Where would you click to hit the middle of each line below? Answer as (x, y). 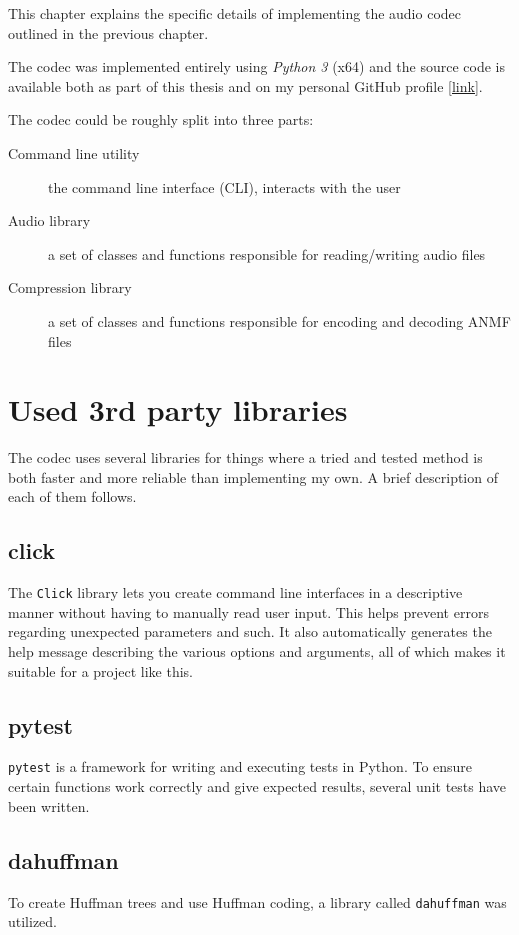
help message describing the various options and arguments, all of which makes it (257, 651)
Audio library (49, 220)
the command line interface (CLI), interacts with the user (224, 186)
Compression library (70, 287)
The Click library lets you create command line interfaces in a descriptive (235, 592)
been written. (49, 805)
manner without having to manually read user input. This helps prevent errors (248, 611)
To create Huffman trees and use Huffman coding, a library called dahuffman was (257, 901)
